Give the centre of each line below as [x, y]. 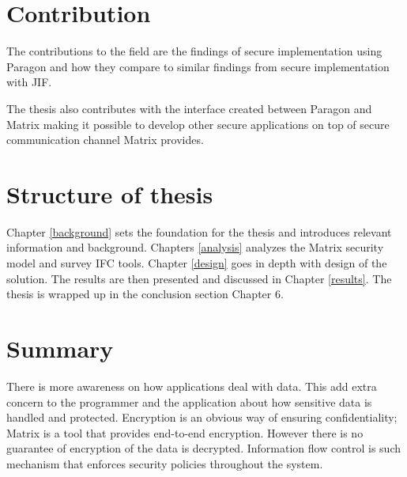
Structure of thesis [110, 193]
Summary [60, 348]
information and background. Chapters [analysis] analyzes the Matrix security [195, 247]
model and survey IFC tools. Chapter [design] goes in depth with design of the [197, 263]
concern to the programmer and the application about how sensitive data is [189, 401]
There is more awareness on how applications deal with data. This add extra [192, 386]
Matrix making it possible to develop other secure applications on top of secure [198, 124]
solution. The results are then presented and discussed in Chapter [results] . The [199, 278]
